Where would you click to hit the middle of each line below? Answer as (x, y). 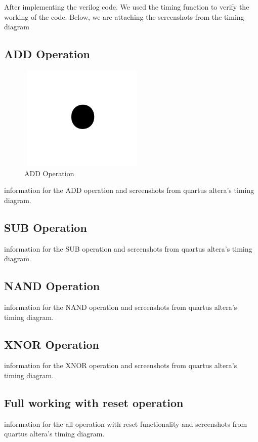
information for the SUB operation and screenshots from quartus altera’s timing (128, 248)
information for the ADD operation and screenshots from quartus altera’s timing (129, 190)
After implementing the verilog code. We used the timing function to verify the (127, 7)
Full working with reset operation (94, 402)
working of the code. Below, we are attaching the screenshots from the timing (124, 16)
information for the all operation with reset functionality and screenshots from (126, 424)
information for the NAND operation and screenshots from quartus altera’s (121, 307)
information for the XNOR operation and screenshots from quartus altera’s (121, 365)
